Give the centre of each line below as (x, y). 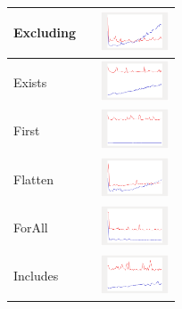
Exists (30, 81)
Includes (36, 276)
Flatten (33, 179)
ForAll (31, 227)
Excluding (45, 33)
